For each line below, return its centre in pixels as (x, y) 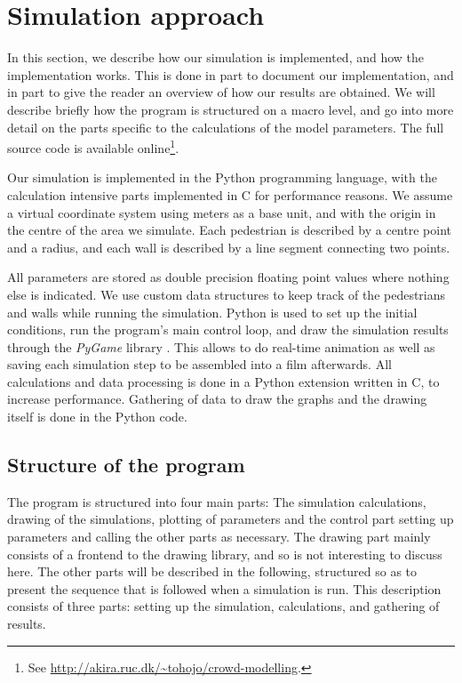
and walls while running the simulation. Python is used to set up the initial (212, 312)
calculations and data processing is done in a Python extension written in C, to (223, 381)
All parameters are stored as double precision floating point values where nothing (228, 277)
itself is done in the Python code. (97, 417)
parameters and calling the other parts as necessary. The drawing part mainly (219, 537)
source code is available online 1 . (93, 146)
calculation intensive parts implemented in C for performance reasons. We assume (230, 194)
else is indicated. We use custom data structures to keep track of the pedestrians (227, 294)
